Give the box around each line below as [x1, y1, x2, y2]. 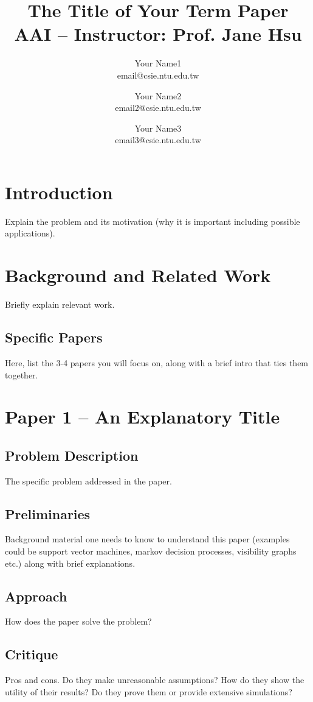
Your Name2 [134, 89, 182, 102]
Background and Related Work [5, 263, 271, 288]
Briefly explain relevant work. [5, 298, 115, 311]
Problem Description [5, 445, 139, 464]
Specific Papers [5, 328, 103, 347]
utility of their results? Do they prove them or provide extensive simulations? [5, 685, 292, 698]
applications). [5, 227, 55, 239]
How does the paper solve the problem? [5, 615, 152, 628]
